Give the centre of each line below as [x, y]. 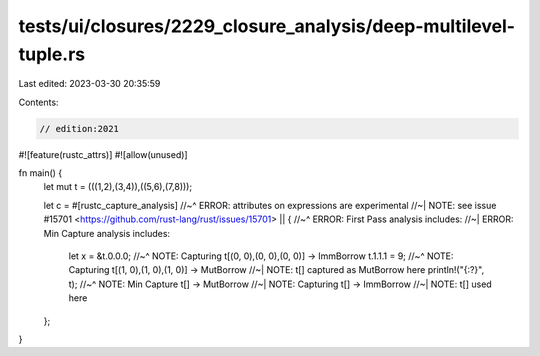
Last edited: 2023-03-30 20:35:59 [89, 84]
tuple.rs [52, 54]
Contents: [38, 102]
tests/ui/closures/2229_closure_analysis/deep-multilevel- [266, 26]
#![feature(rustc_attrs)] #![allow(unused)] [103, 154]
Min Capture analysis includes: [106, 233]
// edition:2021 [79, 128]
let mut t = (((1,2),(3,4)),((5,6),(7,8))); [118, 187]
